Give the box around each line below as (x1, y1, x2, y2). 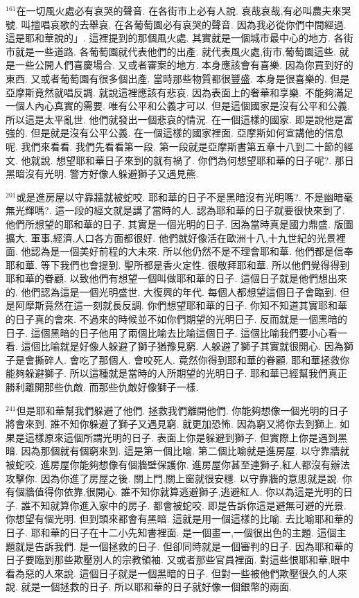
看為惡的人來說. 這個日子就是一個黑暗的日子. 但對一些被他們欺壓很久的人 (6, 565, 338, 580)
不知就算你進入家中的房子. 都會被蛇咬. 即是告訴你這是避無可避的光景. (30, 498, 347, 512)
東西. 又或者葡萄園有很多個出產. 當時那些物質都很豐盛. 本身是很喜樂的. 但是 (6, 71, 350, 85)
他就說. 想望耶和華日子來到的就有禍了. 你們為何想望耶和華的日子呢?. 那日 (21, 152, 354, 167)
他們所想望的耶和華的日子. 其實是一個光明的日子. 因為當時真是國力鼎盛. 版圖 (6, 216, 353, 231)
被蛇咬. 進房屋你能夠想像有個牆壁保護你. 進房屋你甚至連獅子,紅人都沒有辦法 (6, 457, 350, 471)
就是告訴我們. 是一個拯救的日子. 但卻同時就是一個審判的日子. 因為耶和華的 (15, 538, 353, 553)
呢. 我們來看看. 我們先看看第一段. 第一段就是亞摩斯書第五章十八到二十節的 (6, 139, 344, 153)
